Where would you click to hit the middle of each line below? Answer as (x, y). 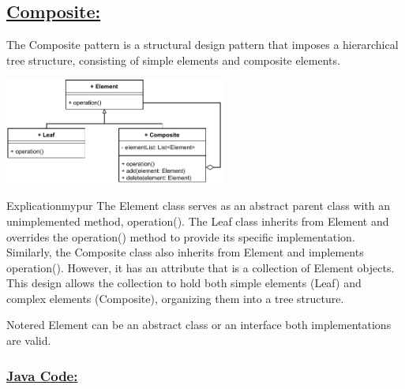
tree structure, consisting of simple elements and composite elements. (173, 60)
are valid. (29, 340)
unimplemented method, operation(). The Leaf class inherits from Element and (198, 221)
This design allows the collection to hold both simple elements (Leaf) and (184, 283)
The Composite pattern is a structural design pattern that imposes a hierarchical (202, 45)
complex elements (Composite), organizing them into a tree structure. (175, 298)
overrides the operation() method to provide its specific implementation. (181, 236)
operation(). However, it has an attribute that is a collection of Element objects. (201, 267)
